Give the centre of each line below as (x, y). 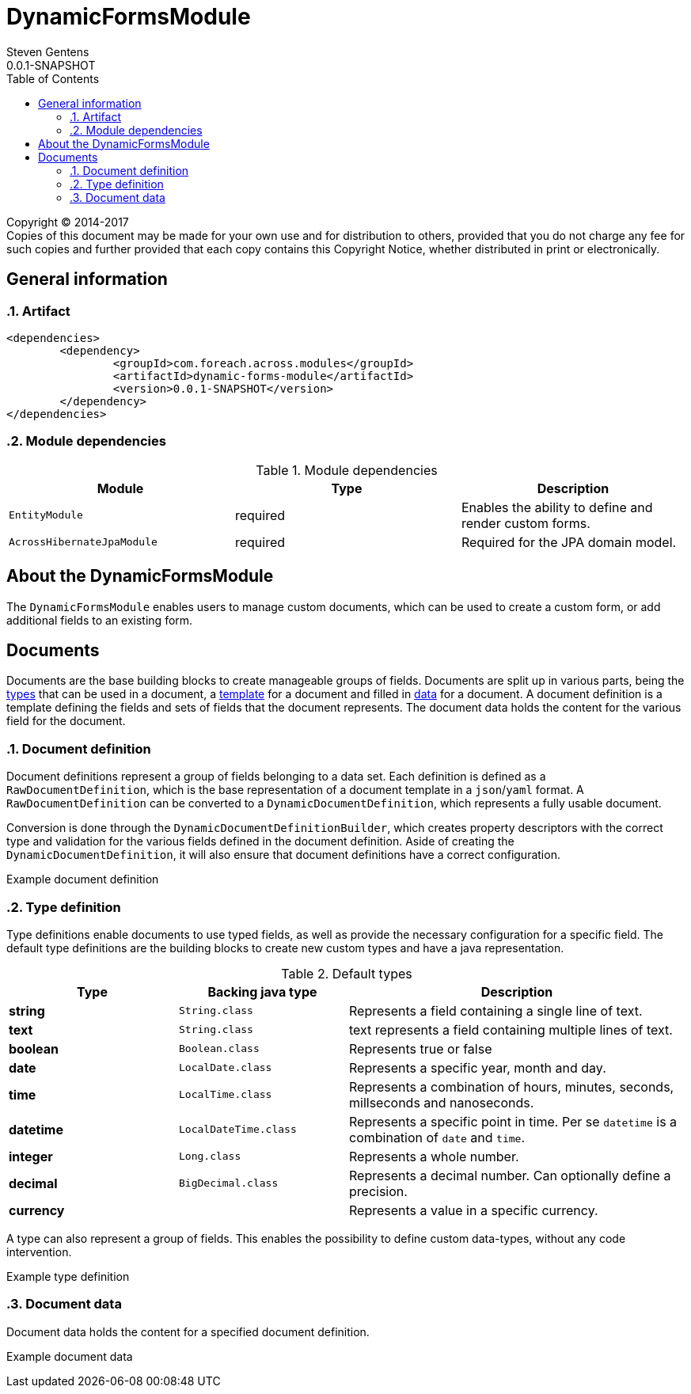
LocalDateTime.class (238, 1130)
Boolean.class (219, 1049)
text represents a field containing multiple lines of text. (511, 1029)
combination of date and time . (437, 1137)
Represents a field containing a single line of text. (496, 1010)
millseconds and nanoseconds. (442, 1102)
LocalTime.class (226, 1095)
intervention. (39, 1252)
